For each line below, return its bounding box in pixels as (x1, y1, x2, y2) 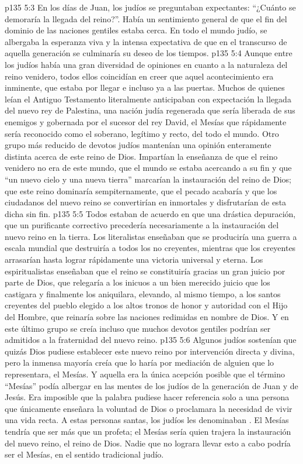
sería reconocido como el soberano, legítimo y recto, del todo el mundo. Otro (5, 127, 279, 139)
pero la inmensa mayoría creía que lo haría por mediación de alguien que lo (5, 356, 274, 369)
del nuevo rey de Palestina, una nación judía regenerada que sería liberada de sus (5, 104, 295, 116)
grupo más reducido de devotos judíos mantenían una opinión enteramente (5, 139, 271, 151)
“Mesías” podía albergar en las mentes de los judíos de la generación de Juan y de (5, 379, 298, 391)
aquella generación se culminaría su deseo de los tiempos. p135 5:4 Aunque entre (5, 47, 292, 59)
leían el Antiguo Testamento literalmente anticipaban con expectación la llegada (5, 92, 291, 105)
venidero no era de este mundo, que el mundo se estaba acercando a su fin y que (5, 161, 292, 174)
